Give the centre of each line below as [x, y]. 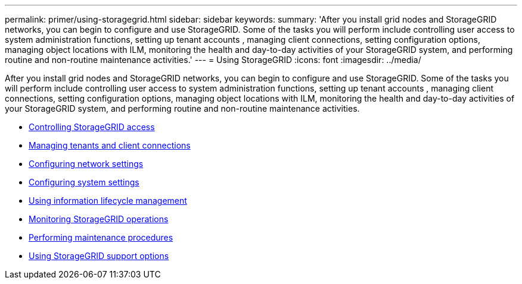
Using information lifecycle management [108, 201]
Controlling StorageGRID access [92, 127]
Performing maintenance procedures [101, 237]
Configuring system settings [84, 182]
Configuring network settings [86, 164]
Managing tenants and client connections [110, 145]
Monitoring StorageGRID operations [99, 219]
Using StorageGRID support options [99, 256]
